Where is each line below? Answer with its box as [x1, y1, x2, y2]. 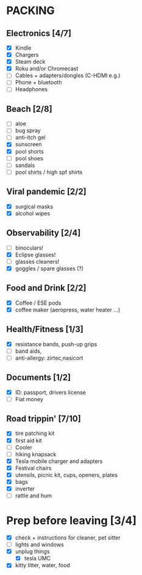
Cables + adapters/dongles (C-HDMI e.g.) [15, 72, 121, 80]
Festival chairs [15, 464, 52, 472]
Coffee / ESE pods [15, 299, 62, 306]
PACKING [6, 4, 55, 18]
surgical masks [15, 202, 54, 210]
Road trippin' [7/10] [6, 414, 81, 424]
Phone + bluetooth [15, 79, 62, 86]
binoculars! [15, 244, 44, 251]
